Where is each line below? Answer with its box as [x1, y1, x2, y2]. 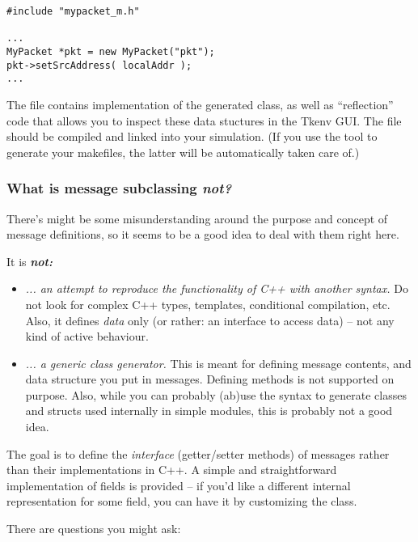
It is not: [6, 252, 53, 269]
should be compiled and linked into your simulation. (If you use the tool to [6, 128, 378, 145]
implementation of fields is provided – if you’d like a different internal [6, 476, 351, 493]
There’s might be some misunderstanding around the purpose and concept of [6, 210, 388, 227]
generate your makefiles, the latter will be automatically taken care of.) [6, 143, 360, 160]
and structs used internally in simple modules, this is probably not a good [25, 402, 393, 419]
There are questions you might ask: [6, 520, 181, 537]
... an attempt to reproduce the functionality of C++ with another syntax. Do [25, 280, 408, 297]
